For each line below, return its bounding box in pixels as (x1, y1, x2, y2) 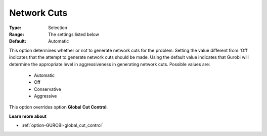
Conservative (34, 86, 61, 92)
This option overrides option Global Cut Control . (9, 104, 108, 110)
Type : (9, 25, 22, 31)
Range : (9, 31, 24, 37)
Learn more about (9, 113, 47, 119)
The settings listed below (48, 31, 99, 37)
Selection (48, 25, 68, 31)
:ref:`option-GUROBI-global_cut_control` (21, 122, 103, 128)
